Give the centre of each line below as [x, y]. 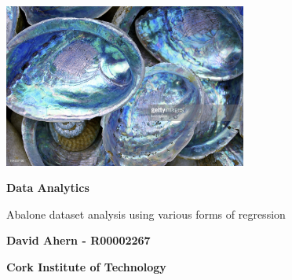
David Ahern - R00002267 [78, 240]
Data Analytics [48, 188]
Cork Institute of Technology [86, 266]
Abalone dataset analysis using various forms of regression [146, 214]
